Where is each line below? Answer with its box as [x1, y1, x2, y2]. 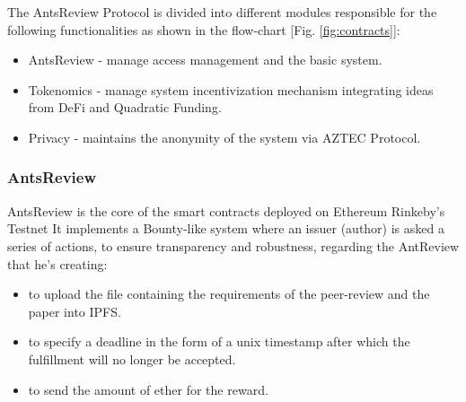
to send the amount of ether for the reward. [28, 380, 268, 398]
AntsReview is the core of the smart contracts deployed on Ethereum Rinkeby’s [7, 201, 445, 220]
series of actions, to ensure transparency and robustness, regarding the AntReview [7, 236, 460, 255]
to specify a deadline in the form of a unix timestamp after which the [28, 332, 410, 351]
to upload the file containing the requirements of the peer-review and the [28, 284, 430, 303]
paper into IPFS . [28, 301, 121, 320]
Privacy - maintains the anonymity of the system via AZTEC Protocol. [28, 127, 421, 146]
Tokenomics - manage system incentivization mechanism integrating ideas [28, 80, 434, 99]
